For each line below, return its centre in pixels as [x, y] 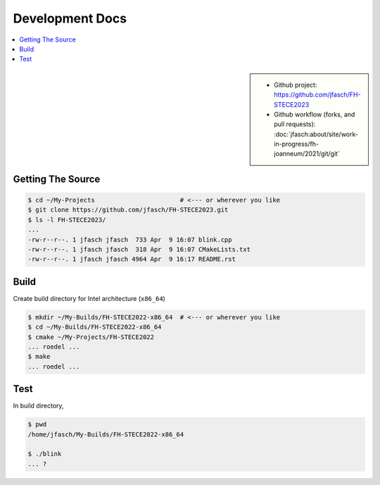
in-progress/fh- [297, 144]
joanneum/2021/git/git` [307, 154]
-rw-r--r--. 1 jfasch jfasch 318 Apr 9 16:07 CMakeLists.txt [139, 249]
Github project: [296, 85]
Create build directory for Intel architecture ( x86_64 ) [89, 298]
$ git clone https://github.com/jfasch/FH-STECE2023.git [128, 210]
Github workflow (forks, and [315, 114]
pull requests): [295, 124]
